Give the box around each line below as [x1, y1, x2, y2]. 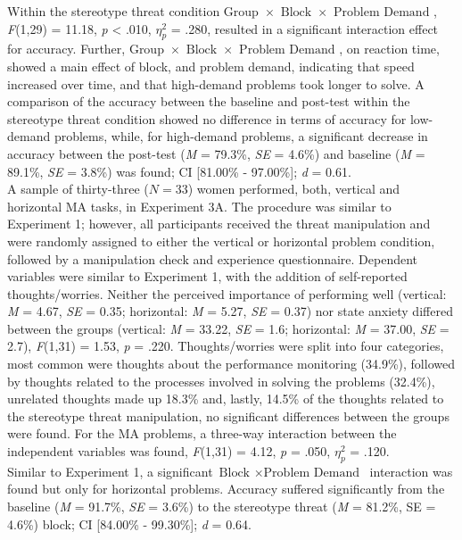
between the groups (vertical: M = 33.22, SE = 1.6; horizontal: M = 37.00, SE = [7, 319, 450, 337]
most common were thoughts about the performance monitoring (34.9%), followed [7, 354, 455, 373]
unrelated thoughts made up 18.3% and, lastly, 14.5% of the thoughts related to [7, 389, 444, 408]
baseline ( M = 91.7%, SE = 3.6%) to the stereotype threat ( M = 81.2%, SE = [7, 497, 436, 516]
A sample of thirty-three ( [7, 179, 149, 198]
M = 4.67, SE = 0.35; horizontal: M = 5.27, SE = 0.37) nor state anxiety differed [7, 302, 453, 320]
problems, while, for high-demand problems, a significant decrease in [54, 127, 428, 145]
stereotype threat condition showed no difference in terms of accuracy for [7, 109, 407, 128]
